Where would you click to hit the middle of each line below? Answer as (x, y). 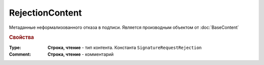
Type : (15, 47)
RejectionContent (45, 13)
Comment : (20, 54)
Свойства (22, 38)
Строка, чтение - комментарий (81, 54)
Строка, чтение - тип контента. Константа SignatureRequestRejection (125, 47)
